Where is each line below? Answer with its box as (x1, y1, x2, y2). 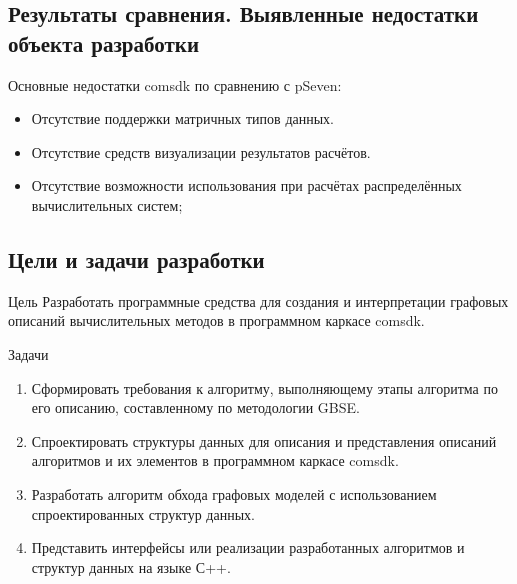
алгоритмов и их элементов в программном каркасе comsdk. (31, 450, 399, 471)
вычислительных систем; (31, 194, 183, 215)
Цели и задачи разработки (8, 243, 265, 274)
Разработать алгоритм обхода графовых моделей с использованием (31, 483, 437, 504)
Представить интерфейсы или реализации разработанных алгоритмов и (31, 537, 465, 558)
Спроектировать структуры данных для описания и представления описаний (31, 430, 497, 451)
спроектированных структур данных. (31, 503, 255, 524)
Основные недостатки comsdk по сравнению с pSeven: (8, 74, 342, 95)
